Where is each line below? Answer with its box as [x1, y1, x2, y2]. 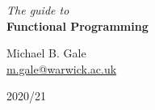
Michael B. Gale [6, 44, 86, 61]
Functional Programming [6, 17, 149, 34]
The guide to [6, 2, 69, 18]
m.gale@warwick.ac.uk [6, 60, 117, 77]
